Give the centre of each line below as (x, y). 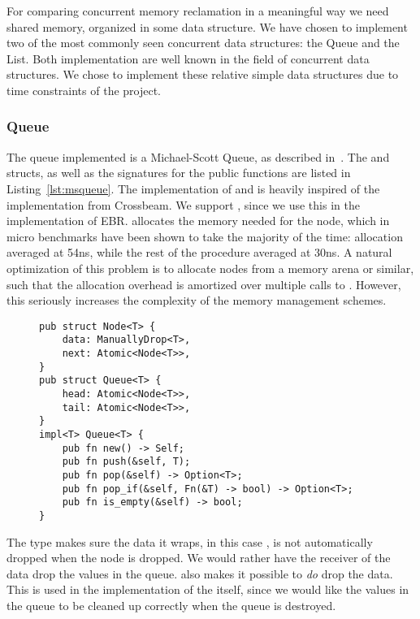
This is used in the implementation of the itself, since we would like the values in (208, 589)
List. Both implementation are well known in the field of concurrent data (188, 58)
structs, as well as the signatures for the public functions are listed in (179, 173)
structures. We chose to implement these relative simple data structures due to (203, 74)
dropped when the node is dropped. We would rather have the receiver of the (199, 558)
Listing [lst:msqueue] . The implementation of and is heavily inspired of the (193, 188)
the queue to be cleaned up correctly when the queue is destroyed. (171, 605)
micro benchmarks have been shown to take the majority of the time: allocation (205, 236)
